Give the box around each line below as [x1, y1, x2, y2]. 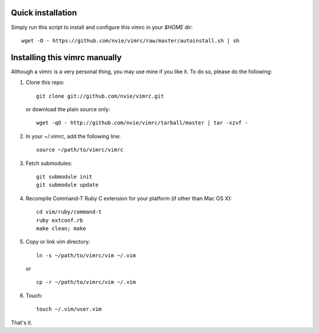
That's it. [11, 319, 32, 326]
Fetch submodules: [25, 160, 73, 167]
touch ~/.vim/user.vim [36, 306, 102, 313]
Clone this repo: [25, 79, 65, 86]
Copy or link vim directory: [25, 238, 90, 245]
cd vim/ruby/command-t [36, 209, 102, 215]
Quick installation [11, 8, 77, 18]
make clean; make [36, 225, 86, 232]
